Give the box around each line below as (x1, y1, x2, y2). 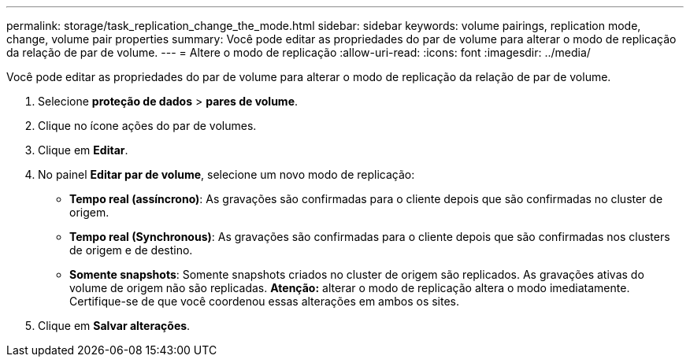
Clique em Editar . (38, 143, 128, 157)
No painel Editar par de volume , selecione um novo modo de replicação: (38, 168, 415, 181)
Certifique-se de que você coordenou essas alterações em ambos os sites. (69, 294, 460, 308)
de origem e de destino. (69, 243, 193, 257)
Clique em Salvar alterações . (38, 319, 191, 332)
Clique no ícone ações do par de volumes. (38, 119, 257, 132)
